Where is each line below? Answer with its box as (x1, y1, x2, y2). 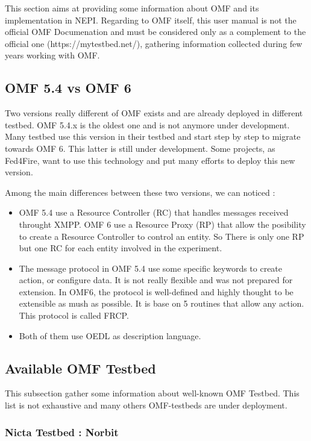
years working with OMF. (5, 49, 100, 61)
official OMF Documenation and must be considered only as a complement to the (5, 25, 306, 38)
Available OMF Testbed (5, 358, 156, 377)
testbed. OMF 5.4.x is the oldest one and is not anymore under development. (5, 118, 290, 131)
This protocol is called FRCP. (19, 309, 129, 322)
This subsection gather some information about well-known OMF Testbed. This (5, 387, 300, 399)
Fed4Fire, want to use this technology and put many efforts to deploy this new (5, 154, 295, 166)
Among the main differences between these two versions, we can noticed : (5, 186, 275, 198)
